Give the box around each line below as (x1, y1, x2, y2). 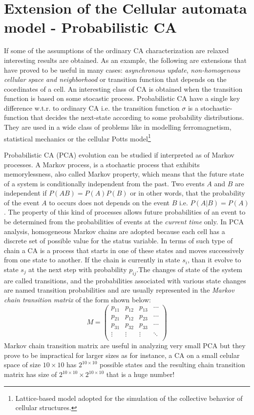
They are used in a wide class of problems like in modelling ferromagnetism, (4, 122, 232, 132)
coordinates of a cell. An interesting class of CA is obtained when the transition (4, 83, 243, 94)
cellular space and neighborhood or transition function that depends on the (4, 74, 227, 84)
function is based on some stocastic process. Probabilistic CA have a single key (4, 93, 240, 103)
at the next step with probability (28, 264, 127, 275)
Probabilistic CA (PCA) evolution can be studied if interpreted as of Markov (4, 149, 234, 159)
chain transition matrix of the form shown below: (4, 295, 151, 305)
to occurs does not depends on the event (49, 197, 169, 207)
